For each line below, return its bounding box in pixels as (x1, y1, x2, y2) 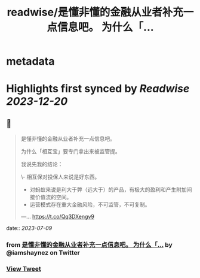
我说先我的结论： (20, 161, 63, 168)
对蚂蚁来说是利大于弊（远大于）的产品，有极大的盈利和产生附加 (29, 186, 187, 194)
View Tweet (6, 265, 42, 273)
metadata (6, 55, 55, 68)
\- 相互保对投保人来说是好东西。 (20, 173, 100, 180)
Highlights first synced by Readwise (6, 82, 190, 96)
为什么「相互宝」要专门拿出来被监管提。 (20, 148, 121, 155)
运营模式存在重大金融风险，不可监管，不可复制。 (29, 201, 150, 208)
